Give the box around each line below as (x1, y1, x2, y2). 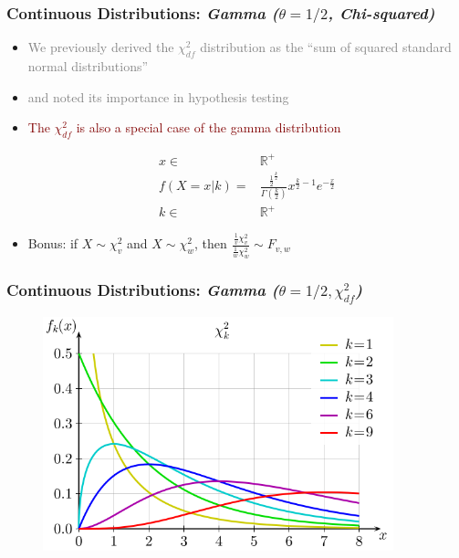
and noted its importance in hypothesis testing (27, 87, 289, 106)
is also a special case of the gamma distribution (76, 118, 341, 137)
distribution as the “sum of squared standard (200, 37, 452, 57)
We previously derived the (27, 37, 174, 57)
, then (194, 234, 227, 253)
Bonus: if (27, 234, 78, 253)
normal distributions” (27, 57, 149, 76)
